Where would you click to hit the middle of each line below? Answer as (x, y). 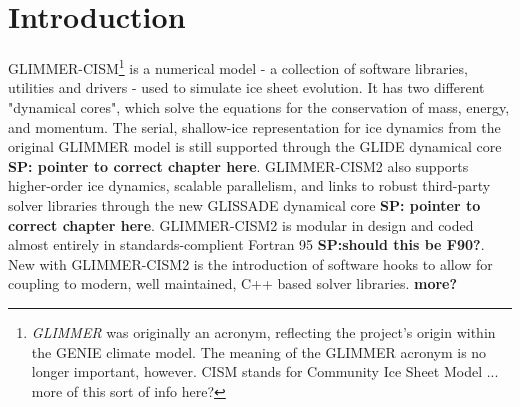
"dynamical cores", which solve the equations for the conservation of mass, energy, (259, 106)
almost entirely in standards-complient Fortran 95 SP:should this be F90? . (246, 244)
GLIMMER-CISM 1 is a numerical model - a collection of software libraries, (238, 66)
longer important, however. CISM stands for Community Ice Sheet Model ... (265, 371)
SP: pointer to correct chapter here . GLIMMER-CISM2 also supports (238, 165)
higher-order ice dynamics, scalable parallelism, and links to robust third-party (249, 185)
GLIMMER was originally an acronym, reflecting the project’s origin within (263, 331)
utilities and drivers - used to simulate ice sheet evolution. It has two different (246, 87)
